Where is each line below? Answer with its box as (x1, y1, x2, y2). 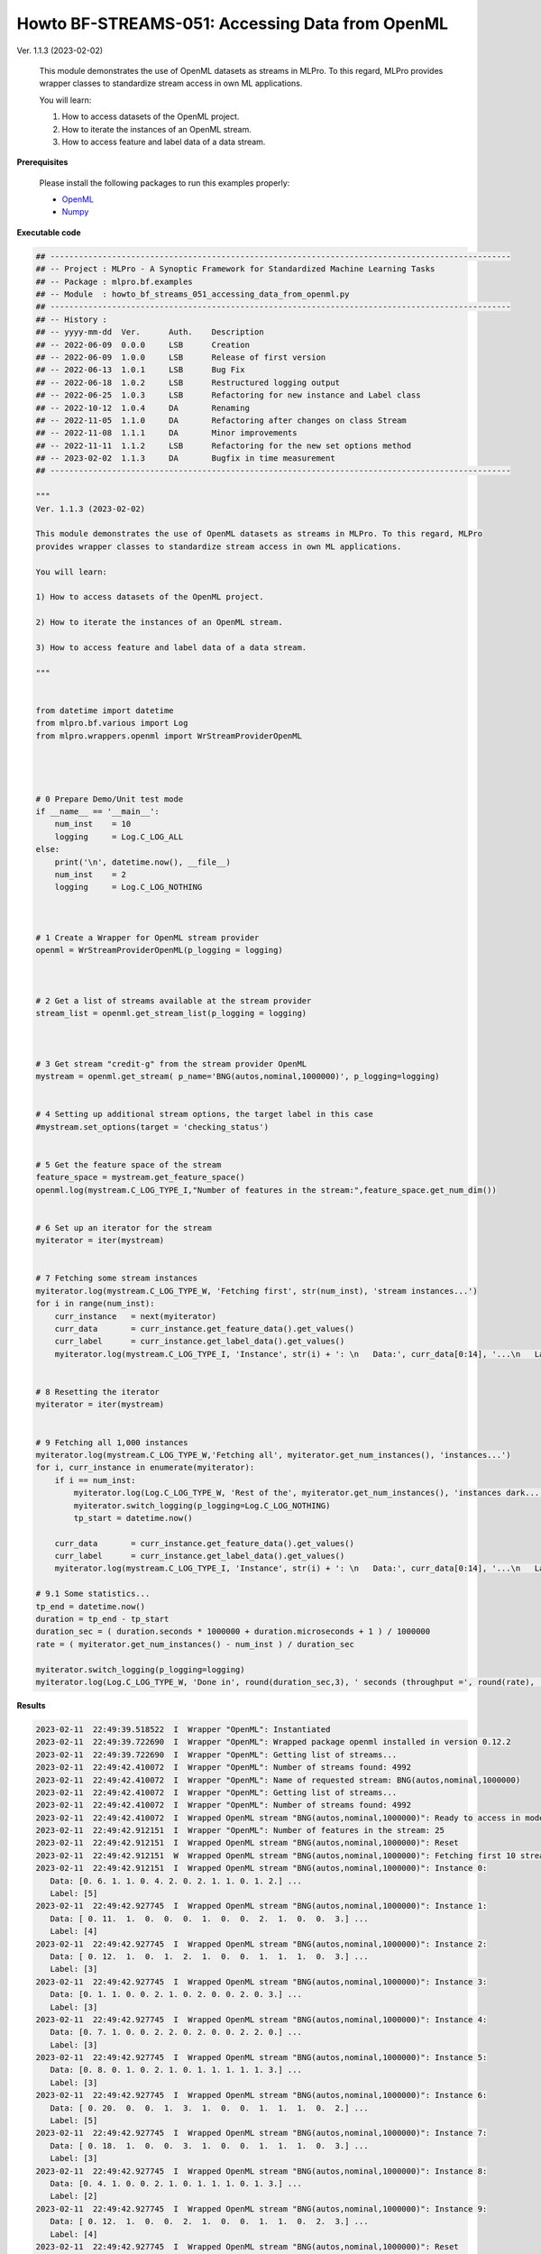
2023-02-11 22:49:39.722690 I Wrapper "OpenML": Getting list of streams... (35, 1749, 398, 1760)
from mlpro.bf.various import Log (35, 718, 188, 728)
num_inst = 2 (54, 869, 126, 879)
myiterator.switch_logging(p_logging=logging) (35, 1664, 245, 1674)
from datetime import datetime (35, 705, 175, 716)
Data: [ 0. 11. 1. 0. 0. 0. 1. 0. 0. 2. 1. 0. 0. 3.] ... (50, 1913, 369, 1924)
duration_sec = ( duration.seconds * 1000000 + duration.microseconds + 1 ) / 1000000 (35, 1626, 431, 1636)
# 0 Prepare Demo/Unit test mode (35, 793, 184, 804)
